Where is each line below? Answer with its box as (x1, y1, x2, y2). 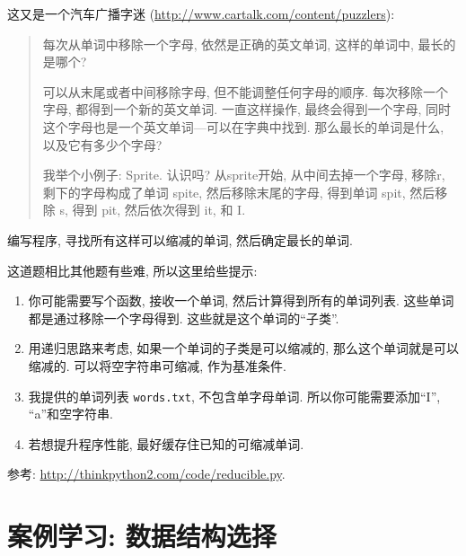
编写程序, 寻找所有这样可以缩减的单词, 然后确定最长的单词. (7, 230, 353, 249)
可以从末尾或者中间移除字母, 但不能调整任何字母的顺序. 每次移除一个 (42, 82, 448, 101)
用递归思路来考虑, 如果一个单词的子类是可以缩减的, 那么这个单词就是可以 (28, 339, 459, 357)
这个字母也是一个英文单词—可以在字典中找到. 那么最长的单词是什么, (42, 117, 444, 136)
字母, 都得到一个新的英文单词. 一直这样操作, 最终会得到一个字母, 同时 (42, 100, 452, 119)
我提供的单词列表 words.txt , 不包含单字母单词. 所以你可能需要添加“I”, (28, 386, 441, 405)
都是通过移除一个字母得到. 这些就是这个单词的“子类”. (28, 308, 339, 327)
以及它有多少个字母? (42, 135, 163, 154)
